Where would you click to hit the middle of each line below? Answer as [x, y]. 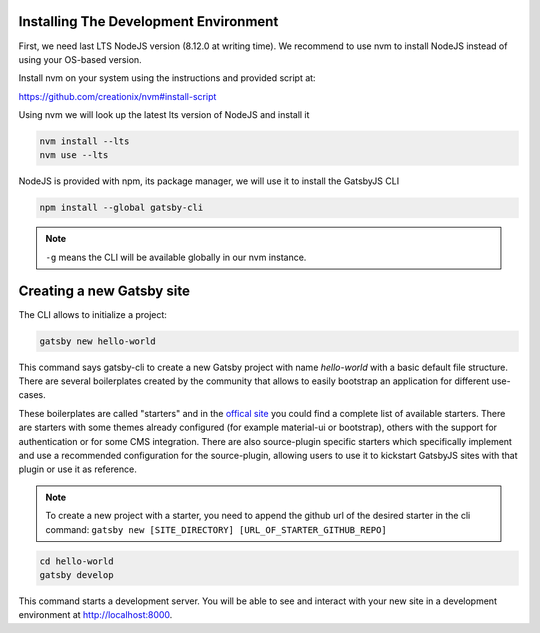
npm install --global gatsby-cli [121, 208]
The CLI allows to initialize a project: [92, 314]
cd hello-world [76, 561]
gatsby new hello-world [98, 341]
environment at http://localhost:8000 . [95, 615]
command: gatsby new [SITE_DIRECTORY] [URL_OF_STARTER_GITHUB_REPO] [216, 529]
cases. [32, 395]
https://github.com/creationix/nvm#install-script [117, 96]
